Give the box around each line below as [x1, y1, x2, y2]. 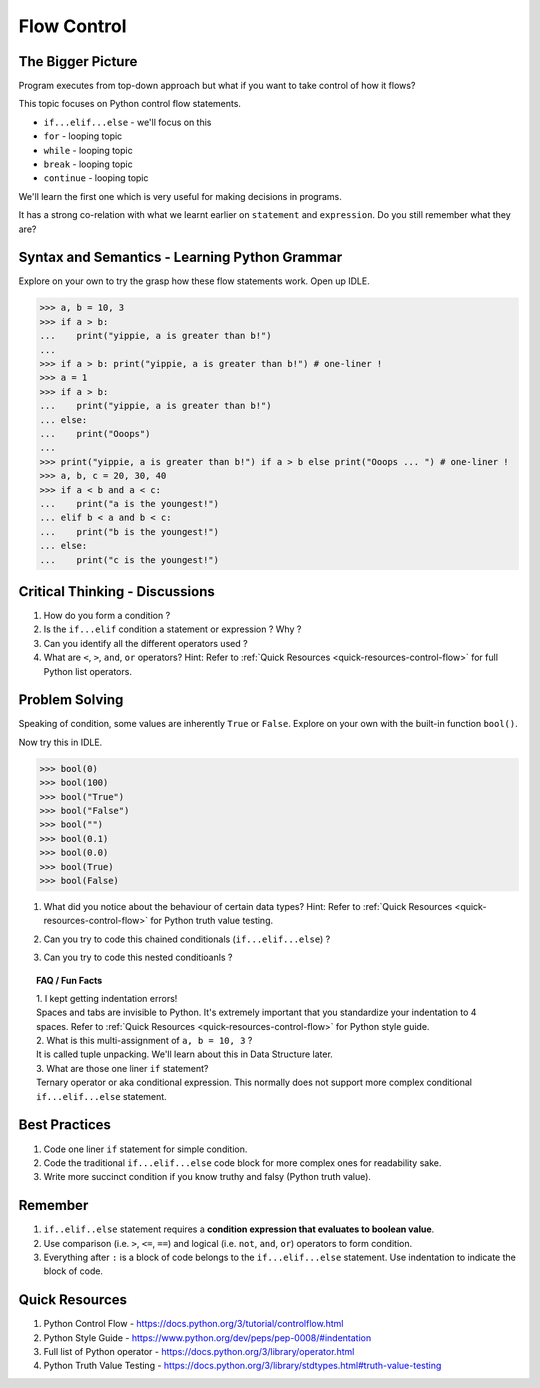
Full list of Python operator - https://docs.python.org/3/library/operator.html [43, 1346, 355, 1358]
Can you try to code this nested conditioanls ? [43, 951, 233, 964]
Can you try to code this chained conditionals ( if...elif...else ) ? [43, 933, 331, 945]
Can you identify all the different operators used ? [43, 637, 249, 649]
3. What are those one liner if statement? [36, 1062, 209, 1074]
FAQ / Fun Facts [36, 974, 103, 986]
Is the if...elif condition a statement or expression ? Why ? [43, 623, 302, 635]
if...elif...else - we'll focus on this [43, 116, 212, 128]
